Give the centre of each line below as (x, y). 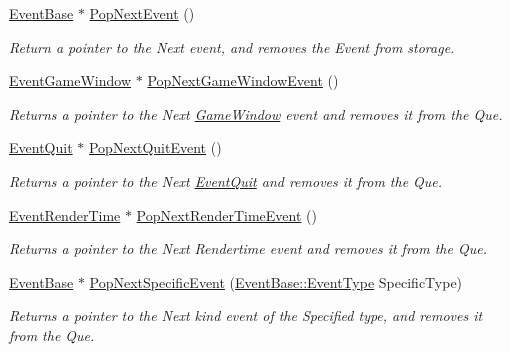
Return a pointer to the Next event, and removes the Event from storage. (232, 46)
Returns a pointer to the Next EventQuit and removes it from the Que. (226, 180)
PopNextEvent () (142, 13)
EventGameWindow (70, 80)
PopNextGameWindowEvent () (243, 80)
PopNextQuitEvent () (155, 147)
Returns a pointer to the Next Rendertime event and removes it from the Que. (248, 248)
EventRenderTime (65, 214)
